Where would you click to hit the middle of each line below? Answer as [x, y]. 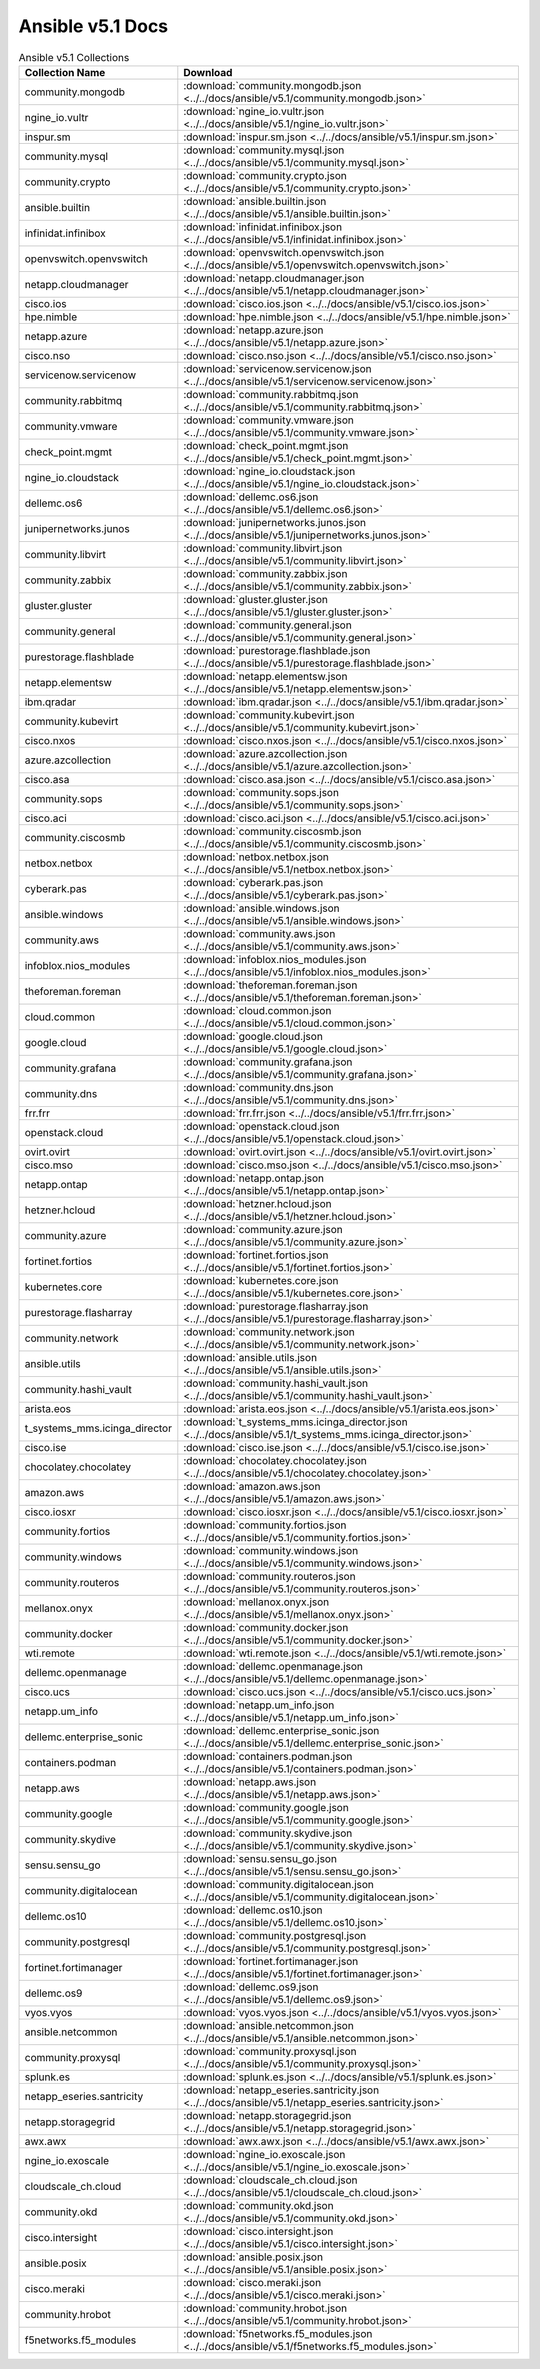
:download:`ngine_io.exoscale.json [264, 2154]
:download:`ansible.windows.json [261, 908]
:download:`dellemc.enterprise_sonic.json [281, 1730]
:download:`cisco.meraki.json [252, 2282]
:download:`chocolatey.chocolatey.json [275, 1460]
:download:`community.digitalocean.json [279, 1884]
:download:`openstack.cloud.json [261, 1126]
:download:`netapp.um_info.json [259, 1705]
